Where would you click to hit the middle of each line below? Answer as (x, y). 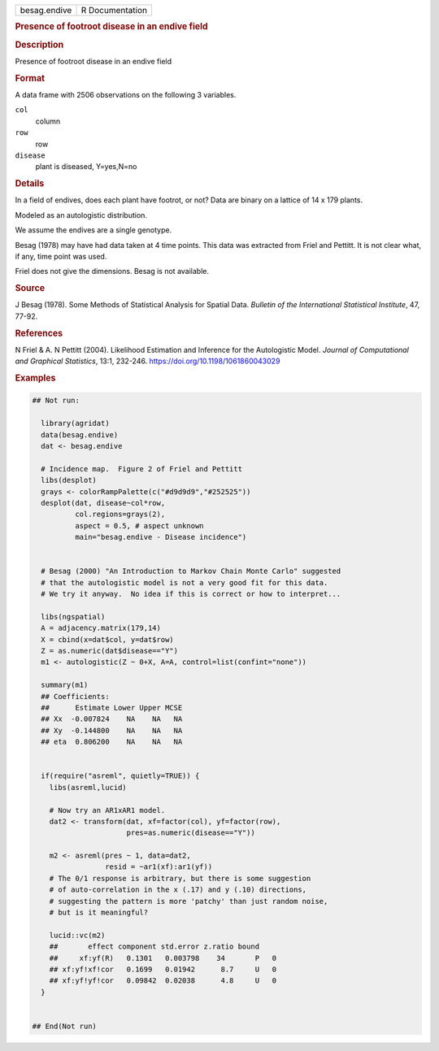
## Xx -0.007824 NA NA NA (112, 719)
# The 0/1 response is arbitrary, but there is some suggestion (180, 878)
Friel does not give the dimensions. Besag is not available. (112, 271)
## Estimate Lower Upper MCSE (112, 708)
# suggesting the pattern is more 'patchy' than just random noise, (189, 901)
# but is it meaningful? (99, 913)
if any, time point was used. (61, 256)
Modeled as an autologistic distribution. (81, 215)
